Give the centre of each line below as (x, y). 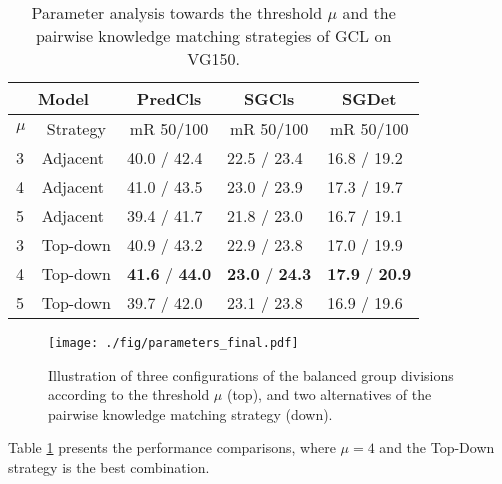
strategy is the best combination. (109, 467)
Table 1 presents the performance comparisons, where (172, 447)
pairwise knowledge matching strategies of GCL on (213, 35)
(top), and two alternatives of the (329, 394)
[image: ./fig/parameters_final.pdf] (173, 343)
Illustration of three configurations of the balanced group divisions (251, 374)
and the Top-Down (437, 447)
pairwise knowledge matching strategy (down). (190, 413)
